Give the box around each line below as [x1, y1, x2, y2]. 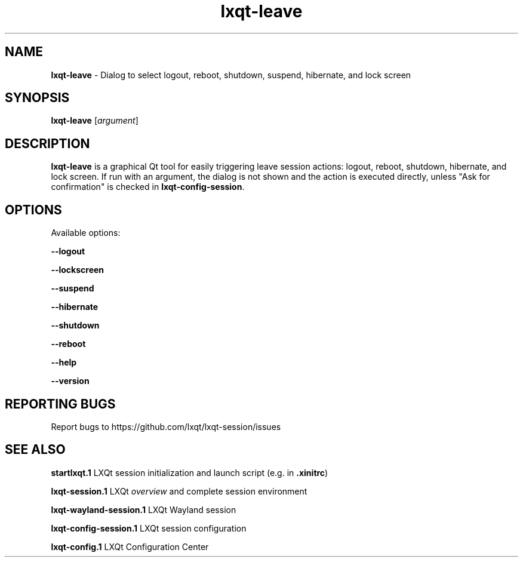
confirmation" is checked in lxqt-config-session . [51, 182, 245, 192]
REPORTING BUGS [5, 396, 116, 411]
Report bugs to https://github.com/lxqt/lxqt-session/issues [51, 421, 281, 432]
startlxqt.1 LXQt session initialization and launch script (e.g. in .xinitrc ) [51, 467, 328, 478]
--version [51, 376, 90, 386]
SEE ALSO [5, 442, 66, 457]
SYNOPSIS [5, 90, 70, 106]
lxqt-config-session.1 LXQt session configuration [51, 523, 247, 533]
